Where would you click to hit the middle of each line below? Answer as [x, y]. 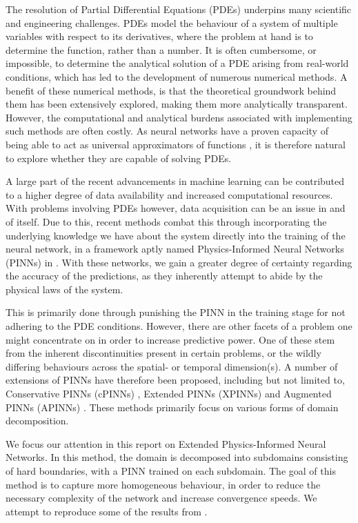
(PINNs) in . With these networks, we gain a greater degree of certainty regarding [179, 262]
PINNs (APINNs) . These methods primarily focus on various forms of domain [172, 407]
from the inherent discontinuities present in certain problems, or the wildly [163, 353]
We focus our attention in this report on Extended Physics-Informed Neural [166, 443]
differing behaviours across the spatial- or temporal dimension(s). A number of [172, 366]
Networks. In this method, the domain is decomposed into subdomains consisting [177, 457]
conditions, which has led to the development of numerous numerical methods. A [177, 76]
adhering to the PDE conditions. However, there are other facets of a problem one [179, 326]
